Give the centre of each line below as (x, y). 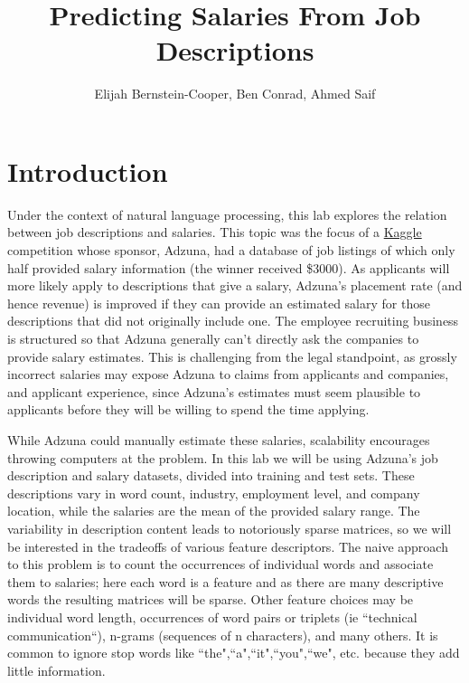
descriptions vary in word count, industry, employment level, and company (214, 493)
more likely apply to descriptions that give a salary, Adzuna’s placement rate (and (235, 285)
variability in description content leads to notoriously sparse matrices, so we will (230, 528)
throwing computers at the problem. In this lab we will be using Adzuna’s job (223, 457)
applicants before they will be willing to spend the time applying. (188, 409)
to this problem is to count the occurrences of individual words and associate (220, 564)
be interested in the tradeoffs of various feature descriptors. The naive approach (228, 546)
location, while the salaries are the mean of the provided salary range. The (214, 511)
